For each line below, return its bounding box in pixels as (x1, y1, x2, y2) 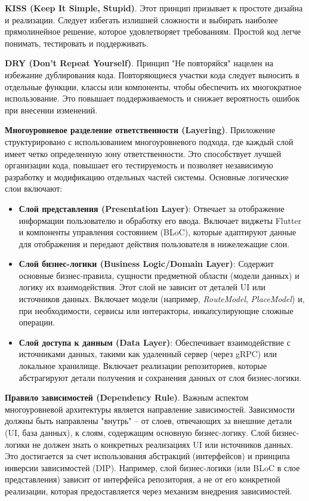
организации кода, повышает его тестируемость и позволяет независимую (5, 159, 273, 171)
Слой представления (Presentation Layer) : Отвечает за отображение (18, 202, 285, 214)
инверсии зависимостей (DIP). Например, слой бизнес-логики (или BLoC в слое (5, 461, 300, 474)
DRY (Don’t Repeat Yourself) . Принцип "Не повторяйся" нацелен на (5, 57, 273, 69)
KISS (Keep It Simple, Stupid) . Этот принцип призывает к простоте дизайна (5, 2, 303, 14)
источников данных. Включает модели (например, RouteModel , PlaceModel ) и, (18, 293, 305, 305)
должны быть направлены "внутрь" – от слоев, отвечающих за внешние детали (5, 414, 292, 427)
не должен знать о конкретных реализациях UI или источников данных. (32, 438, 293, 450)
